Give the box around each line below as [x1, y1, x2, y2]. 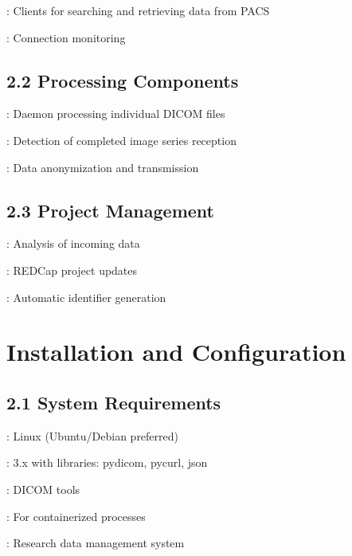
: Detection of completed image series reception [6, 131, 237, 148]
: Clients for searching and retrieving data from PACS [6, 2, 270, 18]
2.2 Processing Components [6, 68, 239, 92]
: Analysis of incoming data [6, 235, 140, 252]
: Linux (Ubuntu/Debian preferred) [6, 427, 179, 444]
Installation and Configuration [6, 335, 346, 368]
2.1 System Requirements [6, 390, 221, 414]
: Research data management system [6, 534, 185, 551]
